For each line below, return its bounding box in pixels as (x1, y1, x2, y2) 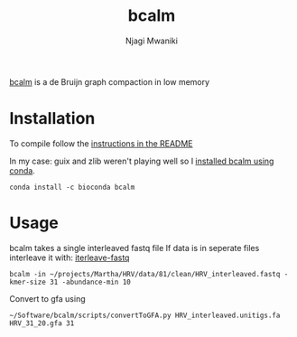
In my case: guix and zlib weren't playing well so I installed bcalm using (9, 155, 274, 166)
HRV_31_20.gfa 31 (9, 318, 75, 328)
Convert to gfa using (9, 293, 86, 304)
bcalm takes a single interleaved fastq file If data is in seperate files (9, 242, 260, 253)
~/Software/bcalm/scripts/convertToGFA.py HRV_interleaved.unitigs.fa (9, 311, 281, 320)
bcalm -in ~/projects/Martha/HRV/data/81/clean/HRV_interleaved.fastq (9, 269, 281, 278)
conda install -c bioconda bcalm (9, 183, 135, 192)
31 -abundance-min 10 (49, 277, 131, 286)
